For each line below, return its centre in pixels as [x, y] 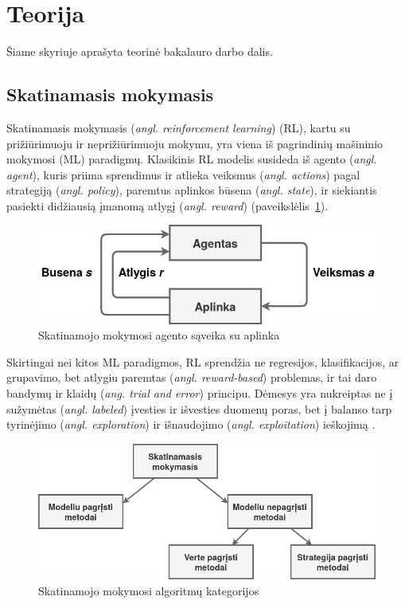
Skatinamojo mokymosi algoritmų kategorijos [149, 590]
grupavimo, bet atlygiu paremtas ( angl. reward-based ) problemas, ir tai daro [192, 377]
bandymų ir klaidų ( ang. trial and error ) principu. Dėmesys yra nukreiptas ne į [200, 392]
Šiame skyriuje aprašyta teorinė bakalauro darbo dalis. [140, 51]
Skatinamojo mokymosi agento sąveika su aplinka [159, 335]
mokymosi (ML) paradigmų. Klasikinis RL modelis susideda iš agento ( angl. [192, 159]
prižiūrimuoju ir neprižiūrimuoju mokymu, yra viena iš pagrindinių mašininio [195, 143]
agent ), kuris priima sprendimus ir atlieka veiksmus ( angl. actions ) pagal [183, 174]
